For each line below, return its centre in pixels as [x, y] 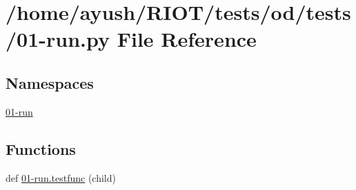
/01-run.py [58, 39]
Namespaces [50, 82]
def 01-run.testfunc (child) [61, 177]
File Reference [187, 39]
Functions [41, 148]
